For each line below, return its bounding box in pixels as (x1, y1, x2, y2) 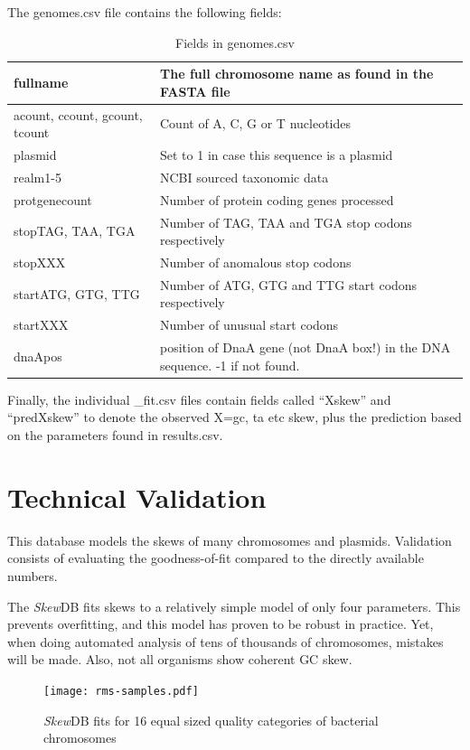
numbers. (7, 566, 58, 585)
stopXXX (14, 253, 66, 272)
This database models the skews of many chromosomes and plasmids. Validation (7, 530, 452, 549)
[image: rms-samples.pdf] (43, 684, 199, 698)
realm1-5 (14, 167, 61, 186)
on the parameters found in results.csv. (7, 426, 223, 445)
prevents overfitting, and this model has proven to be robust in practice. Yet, (7, 614, 434, 633)
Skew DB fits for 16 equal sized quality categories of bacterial (43, 710, 379, 729)
